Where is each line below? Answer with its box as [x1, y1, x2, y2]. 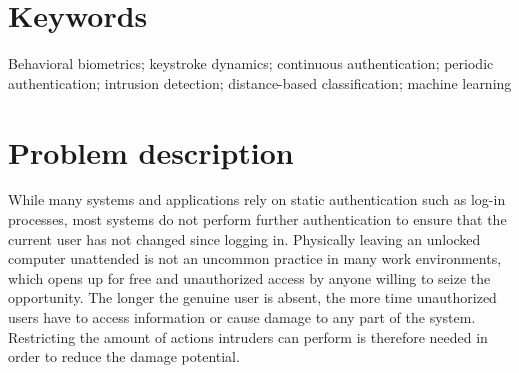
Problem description [8, 131, 294, 172]
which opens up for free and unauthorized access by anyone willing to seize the [8, 267, 491, 288]
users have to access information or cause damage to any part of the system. [8, 307, 476, 327]
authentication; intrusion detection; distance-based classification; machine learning [8, 72, 512, 93]
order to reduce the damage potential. [8, 346, 240, 367]
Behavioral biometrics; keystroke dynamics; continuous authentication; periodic [8, 53, 494, 74]
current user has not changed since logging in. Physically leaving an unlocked [8, 228, 481, 249]
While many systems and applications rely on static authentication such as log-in [8, 189, 506, 210]
